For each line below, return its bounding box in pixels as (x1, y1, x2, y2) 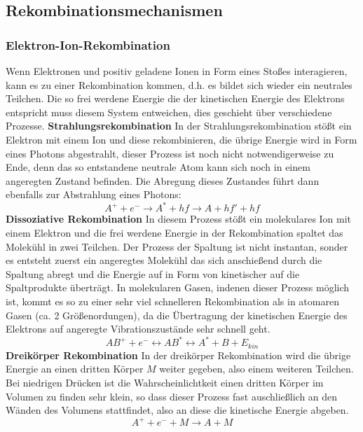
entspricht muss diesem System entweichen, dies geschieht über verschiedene (6, 104, 332, 119)
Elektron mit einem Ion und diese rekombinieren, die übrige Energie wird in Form (6, 132, 357, 146)
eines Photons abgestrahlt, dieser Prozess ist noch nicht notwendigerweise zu (6, 146, 334, 160)
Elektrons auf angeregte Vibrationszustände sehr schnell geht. (6, 321, 270, 336)
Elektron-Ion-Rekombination (6, 36, 170, 53)
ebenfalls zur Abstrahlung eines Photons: (6, 187, 181, 202)
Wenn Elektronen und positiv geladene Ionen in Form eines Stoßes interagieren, (6, 64, 348, 78)
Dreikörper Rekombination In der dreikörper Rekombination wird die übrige (6, 347, 351, 362)
